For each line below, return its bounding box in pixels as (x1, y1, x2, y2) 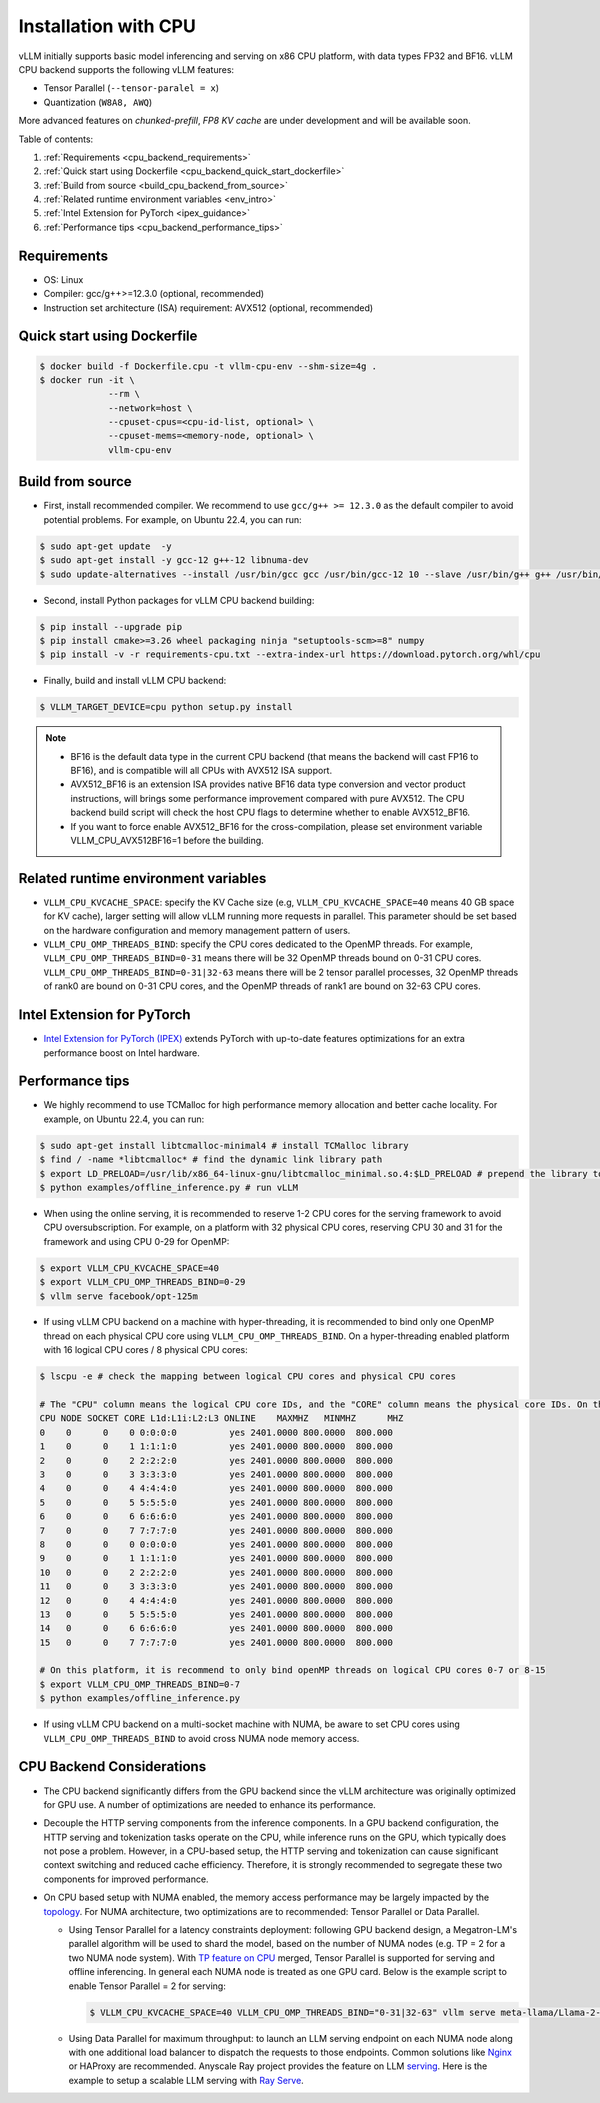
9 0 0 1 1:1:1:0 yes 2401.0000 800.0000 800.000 (39, 1553, 394, 1564)
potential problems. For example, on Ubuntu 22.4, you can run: (43, 513, 302, 525)
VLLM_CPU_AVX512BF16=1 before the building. (70, 834, 264, 846)
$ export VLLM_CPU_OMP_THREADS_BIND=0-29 (39, 1276, 246, 1288)
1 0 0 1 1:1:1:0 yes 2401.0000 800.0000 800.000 (39, 1441, 394, 1452)
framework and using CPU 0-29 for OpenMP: (43, 1235, 230, 1247)
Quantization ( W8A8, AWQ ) (43, 96, 153, 108)
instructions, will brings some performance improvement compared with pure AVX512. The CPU (70, 792, 465, 804)
